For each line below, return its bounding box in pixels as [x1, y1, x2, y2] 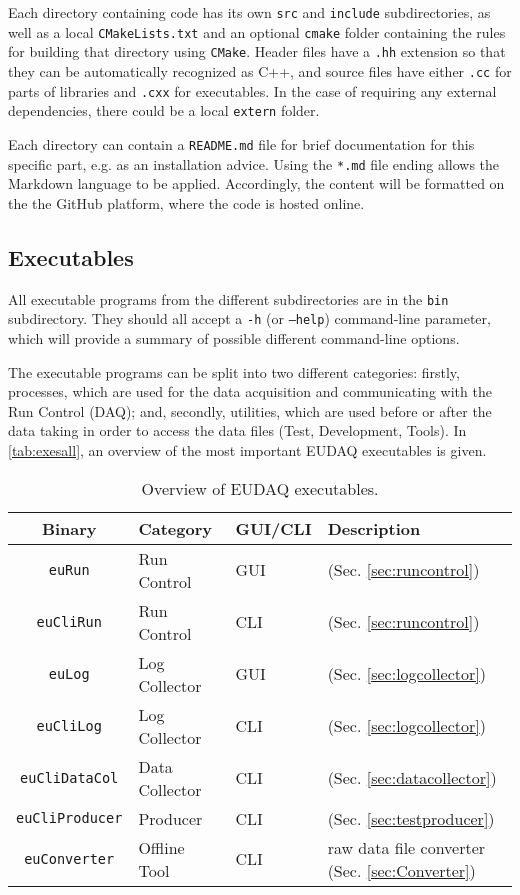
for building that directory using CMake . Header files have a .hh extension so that [8, 41, 506, 62]
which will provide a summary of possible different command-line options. [8, 327, 460, 348]
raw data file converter [327, 835, 486, 859]
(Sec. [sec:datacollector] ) [327, 766, 497, 790]
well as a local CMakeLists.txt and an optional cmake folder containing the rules [8, 21, 506, 42]
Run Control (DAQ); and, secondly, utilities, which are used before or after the [8, 400, 492, 421]
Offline [138, 835, 185, 859]
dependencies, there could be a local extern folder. [8, 100, 320, 121]
